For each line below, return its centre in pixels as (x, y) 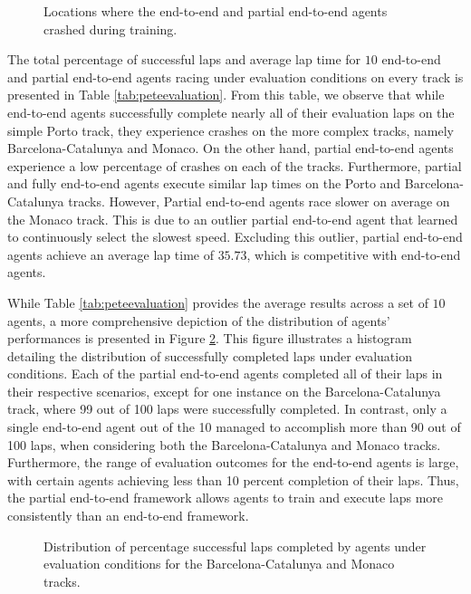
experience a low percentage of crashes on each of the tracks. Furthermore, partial (235, 165)
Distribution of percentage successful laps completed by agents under (235, 546)
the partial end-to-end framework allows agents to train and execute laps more (226, 498)
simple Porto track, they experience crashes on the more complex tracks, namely (231, 130)
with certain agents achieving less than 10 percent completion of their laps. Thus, (233, 479)
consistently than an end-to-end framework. (128, 516)
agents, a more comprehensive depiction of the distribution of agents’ (199, 320)
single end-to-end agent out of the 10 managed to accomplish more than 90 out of (234, 427)
